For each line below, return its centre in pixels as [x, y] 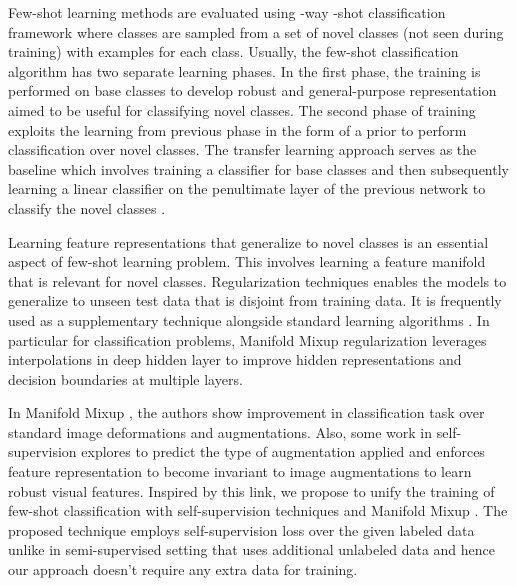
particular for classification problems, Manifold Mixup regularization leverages [247, 339]
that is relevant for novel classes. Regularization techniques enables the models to [257, 280]
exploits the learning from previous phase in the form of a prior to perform [237, 129]
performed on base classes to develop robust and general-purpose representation [252, 90]
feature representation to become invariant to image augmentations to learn [240, 471]
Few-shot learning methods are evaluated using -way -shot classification [227, 12]
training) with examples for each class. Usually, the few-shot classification [233, 51]
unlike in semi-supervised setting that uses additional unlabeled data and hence [252, 549]
